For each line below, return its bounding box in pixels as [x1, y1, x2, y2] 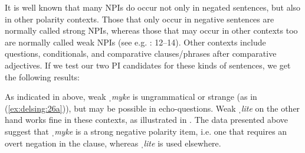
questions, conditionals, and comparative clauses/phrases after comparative [5, 47, 277, 60]
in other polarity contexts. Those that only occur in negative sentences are [5, 12, 274, 25]
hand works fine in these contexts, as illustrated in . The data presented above [5, 113, 288, 126]
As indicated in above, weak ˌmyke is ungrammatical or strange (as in [5, 90, 257, 103]
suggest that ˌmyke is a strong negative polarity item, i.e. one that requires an [5, 125, 287, 137]
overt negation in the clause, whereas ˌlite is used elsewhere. [5, 136, 221, 149]
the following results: [5, 70, 80, 83]
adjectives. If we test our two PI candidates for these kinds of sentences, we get [5, 58, 291, 71]
